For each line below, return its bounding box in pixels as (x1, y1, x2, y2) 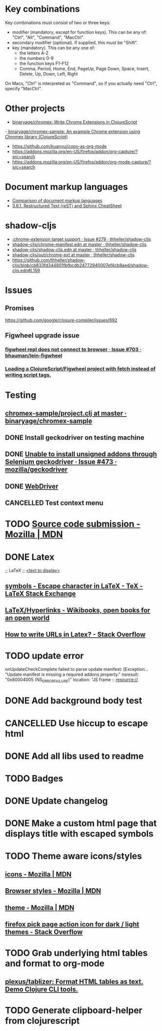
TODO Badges (5, 773, 63, 784)
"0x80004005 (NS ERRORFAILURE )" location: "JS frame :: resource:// (5, 677, 138, 684)
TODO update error (5, 650, 84, 661)
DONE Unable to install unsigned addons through (5, 450, 157, 458)
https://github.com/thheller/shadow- (12, 257, 85, 263)
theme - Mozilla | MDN (5, 903, 75, 912)
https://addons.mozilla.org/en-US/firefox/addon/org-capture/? (12, 148, 138, 154)
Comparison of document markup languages (12, 197, 102, 203)
